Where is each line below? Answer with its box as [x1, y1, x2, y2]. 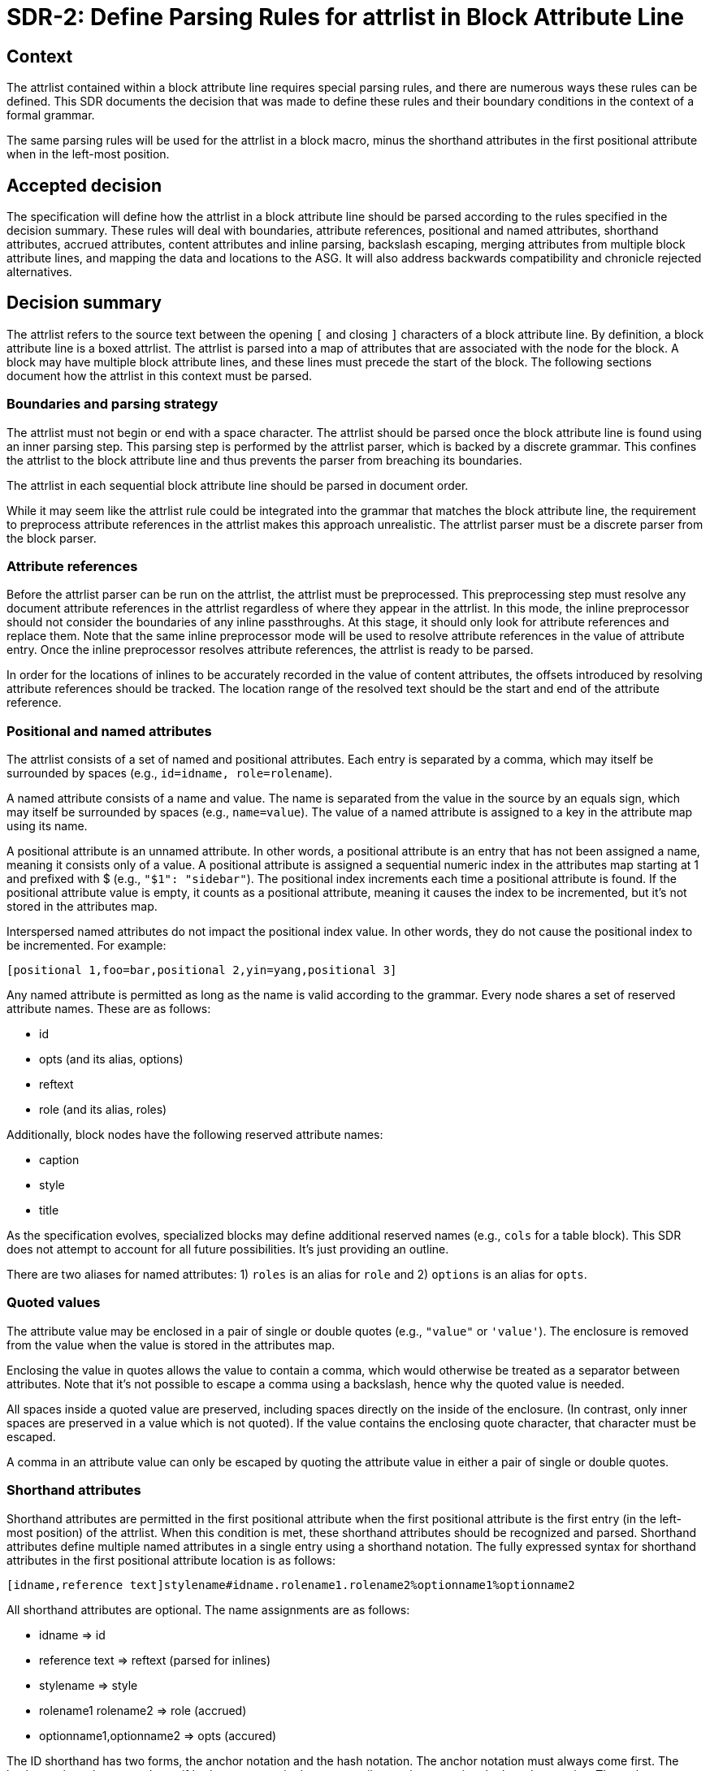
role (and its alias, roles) [39, 1102, 167, 1117]
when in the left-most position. [6, 147, 170, 162]
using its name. [6, 819, 88, 834]
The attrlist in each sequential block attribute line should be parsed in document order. [6, 478, 469, 492]
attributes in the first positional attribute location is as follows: [6, 1552, 336, 1567]
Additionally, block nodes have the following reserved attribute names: [6, 1128, 383, 1142]
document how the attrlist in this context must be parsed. [6, 368, 313, 383]
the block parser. [6, 530, 97, 545]
